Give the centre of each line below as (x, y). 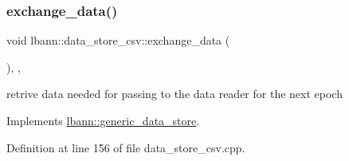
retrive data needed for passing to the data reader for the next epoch (174, 94)
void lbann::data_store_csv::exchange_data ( (118, 40)
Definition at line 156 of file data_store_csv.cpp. (126, 147)
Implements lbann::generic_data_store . (103, 120)
